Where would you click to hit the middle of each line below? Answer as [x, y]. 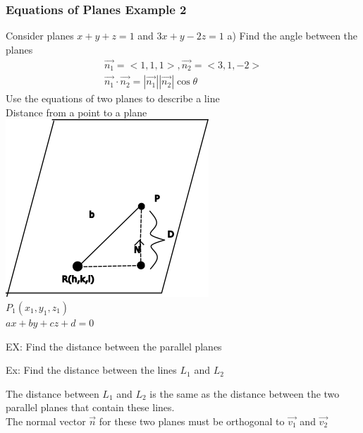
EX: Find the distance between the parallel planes [114, 346]
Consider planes [40, 36]
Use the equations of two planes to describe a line [113, 98]
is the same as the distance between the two [245, 393]
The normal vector [46, 421]
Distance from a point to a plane [76, 112]
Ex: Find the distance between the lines [91, 370]
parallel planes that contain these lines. [90, 407]
